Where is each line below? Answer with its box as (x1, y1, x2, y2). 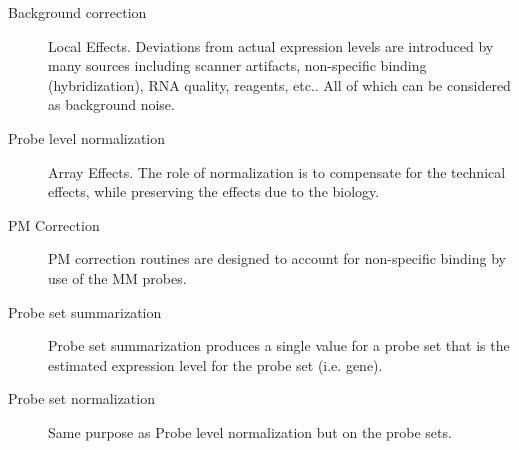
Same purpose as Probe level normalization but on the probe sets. (48, 421, 452, 442)
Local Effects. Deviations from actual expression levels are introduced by (48, 35, 494, 56)
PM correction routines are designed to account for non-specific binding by (48, 248, 506, 269)
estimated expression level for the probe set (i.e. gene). (48, 354, 383, 375)
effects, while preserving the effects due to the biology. (48, 181, 380, 202)
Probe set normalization (8, 388, 155, 409)
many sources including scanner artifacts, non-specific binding (48, 55, 427, 76)
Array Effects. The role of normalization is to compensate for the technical (48, 161, 506, 182)
